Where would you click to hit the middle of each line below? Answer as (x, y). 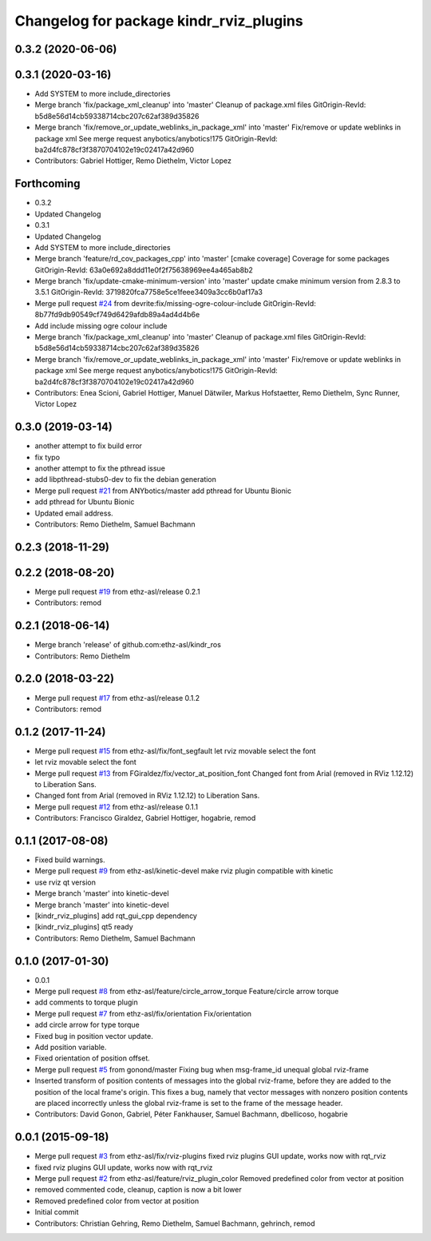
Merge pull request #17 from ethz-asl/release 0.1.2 (117, 698)
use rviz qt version (65, 882)
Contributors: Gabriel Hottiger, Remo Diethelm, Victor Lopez (133, 161)
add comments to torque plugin (87, 1002)
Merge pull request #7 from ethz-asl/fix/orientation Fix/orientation (143, 1013)
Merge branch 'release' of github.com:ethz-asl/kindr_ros (128, 645)
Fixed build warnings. (70, 860)
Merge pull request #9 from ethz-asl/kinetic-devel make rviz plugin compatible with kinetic (184, 871)
